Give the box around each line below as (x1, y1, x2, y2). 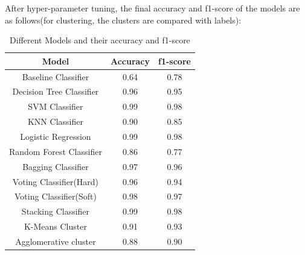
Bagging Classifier (22, 160, 89, 172)
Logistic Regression (20, 130, 91, 142)
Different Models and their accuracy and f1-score (10, 34, 190, 46)
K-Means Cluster (24, 220, 87, 233)
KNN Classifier (27, 115, 83, 128)
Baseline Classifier (22, 70, 89, 83)
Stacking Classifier (21, 205, 90, 218)
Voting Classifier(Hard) (12, 175, 99, 187)
